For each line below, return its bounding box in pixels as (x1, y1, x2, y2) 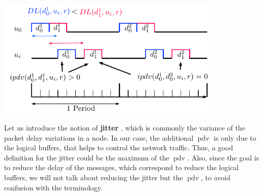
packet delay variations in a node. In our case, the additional (4, 132, 194, 143)
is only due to (214, 132, 256, 143)
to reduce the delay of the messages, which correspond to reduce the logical (4, 162, 239, 173)
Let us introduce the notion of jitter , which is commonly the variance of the (4, 122, 245, 133)
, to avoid (200, 172, 230, 183)
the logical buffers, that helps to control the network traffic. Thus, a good (4, 142, 233, 153)
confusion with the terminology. (4, 182, 103, 192)
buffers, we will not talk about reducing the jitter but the (4, 172, 183, 183)
